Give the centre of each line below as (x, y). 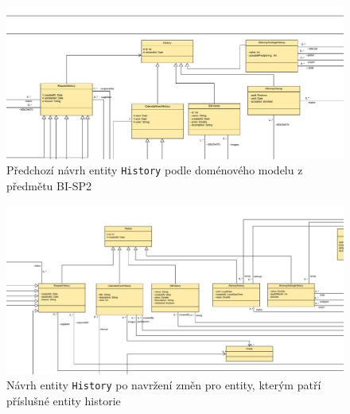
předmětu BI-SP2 (49, 185)
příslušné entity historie (64, 400)
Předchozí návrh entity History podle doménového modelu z (155, 170)
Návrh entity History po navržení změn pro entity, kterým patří (164, 385)
